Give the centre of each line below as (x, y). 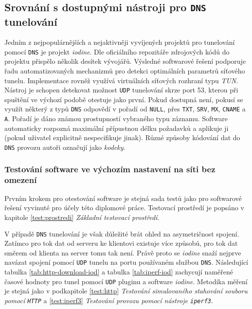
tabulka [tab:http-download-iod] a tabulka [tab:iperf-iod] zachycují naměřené (119, 272)
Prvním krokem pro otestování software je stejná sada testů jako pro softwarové (123, 198)
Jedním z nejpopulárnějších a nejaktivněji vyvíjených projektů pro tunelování (120, 42)
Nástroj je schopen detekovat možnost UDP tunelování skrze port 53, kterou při (121, 90)
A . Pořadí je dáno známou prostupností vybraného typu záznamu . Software (116, 118)
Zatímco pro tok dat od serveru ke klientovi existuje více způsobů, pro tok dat (121, 243)
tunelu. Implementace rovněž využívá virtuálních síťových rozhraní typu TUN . (121, 80)
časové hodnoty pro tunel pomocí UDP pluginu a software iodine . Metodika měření (126, 281)
